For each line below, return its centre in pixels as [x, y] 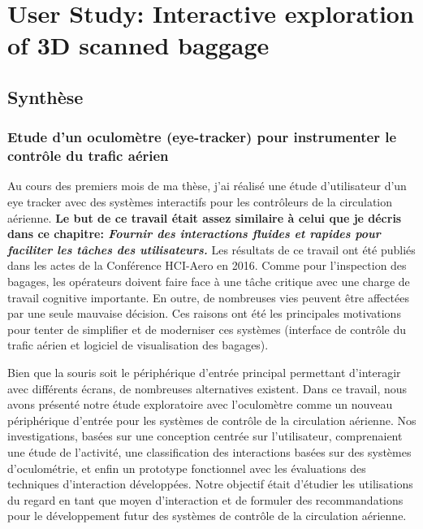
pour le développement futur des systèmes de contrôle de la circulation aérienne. [207, 516]
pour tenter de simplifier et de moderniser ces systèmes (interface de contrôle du [207, 329]
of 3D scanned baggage [138, 45]
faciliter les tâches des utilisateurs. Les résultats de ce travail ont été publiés [211, 249]
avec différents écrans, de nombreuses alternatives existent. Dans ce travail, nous [207, 388]
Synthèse [45, 96]
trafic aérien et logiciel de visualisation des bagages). [138, 345]
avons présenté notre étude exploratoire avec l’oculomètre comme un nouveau [200, 404]
